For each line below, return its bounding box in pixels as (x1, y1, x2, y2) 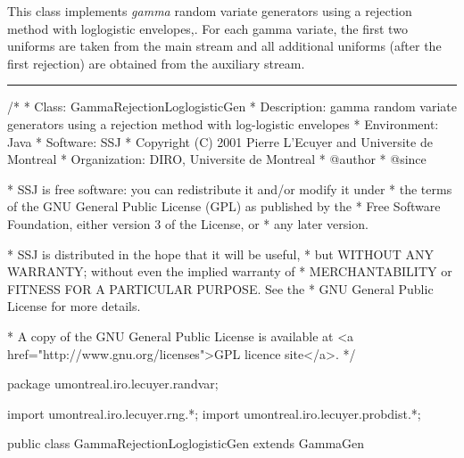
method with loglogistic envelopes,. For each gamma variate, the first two (7, 19, 408, 37)
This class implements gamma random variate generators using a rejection (7, 2, 412, 20)
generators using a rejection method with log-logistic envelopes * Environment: (7, 114, 439, 133)
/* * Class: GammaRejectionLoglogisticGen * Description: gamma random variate (7, 97, 457, 116)
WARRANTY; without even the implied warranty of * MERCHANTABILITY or (7, 262, 452, 281)
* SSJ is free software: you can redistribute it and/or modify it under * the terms (7, 179, 452, 198)
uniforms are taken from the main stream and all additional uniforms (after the (7, 37, 442, 55)
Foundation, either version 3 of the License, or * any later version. (7, 214, 369, 233)
